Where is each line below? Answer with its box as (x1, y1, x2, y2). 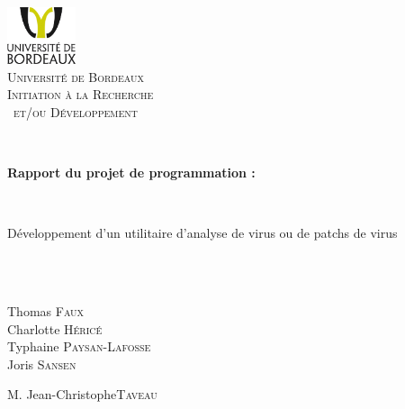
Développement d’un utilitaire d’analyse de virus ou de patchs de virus (7, 223, 398, 242)
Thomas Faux (7, 302, 85, 321)
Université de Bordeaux (7, 67, 144, 86)
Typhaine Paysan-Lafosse (7, 337, 151, 356)
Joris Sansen (7, 354, 76, 373)
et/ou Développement (13, 102, 138, 121)
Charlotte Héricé (7, 319, 103, 338)
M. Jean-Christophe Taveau (7, 385, 157, 404)
